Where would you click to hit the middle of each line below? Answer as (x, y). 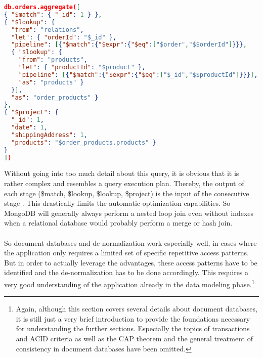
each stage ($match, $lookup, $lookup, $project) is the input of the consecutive (127, 193)
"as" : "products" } (51, 82)
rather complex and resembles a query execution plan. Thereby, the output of (124, 183)
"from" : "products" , (53, 60)
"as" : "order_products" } (55, 97)
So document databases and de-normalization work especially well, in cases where (130, 242)
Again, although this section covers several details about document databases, (137, 309)
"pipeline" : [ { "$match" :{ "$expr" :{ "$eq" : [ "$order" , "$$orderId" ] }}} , (129, 45)
